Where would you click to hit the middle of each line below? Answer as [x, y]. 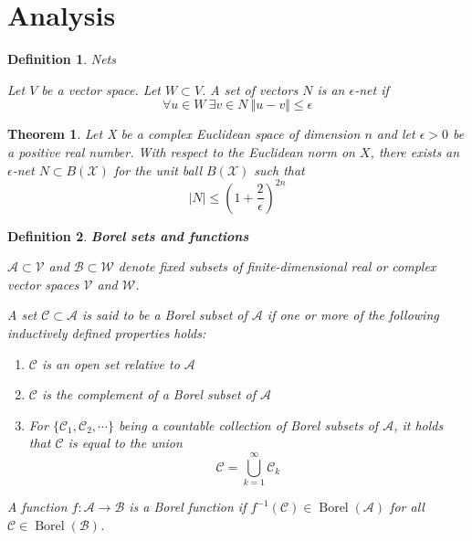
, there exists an [415, 151]
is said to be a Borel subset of [165, 315]
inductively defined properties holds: [107, 332]
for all [407, 507]
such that [279, 170]
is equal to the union [125, 443]
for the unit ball [157, 170]
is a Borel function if [188, 507]
